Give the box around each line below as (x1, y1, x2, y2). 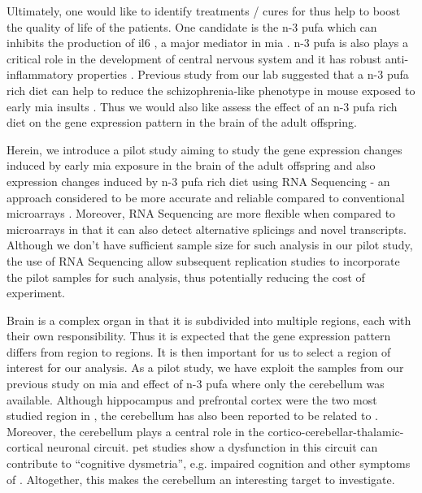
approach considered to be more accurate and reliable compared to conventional (7, 188, 405, 205)
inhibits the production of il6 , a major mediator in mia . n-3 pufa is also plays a (7, 34, 409, 51)
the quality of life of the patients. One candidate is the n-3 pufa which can (7, 18, 377, 35)
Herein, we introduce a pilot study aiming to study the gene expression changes (7, 141, 402, 158)
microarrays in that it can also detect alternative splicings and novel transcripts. (7, 220, 407, 237)
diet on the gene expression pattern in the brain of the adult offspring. (7, 114, 357, 131)
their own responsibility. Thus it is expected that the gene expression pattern (7, 327, 391, 344)
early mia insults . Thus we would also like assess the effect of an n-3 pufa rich (7, 97, 398, 115)
